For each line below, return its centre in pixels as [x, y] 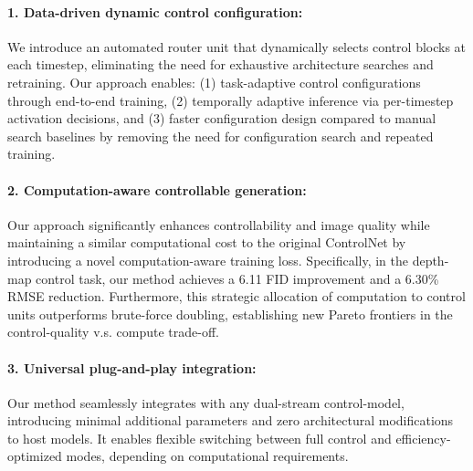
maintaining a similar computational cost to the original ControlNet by [207, 242]
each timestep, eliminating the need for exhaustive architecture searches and [221, 64]
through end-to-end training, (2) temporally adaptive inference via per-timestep [231, 100]
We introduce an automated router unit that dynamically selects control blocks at [237, 46]
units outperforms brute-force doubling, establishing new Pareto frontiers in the [230, 314]
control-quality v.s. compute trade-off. [113, 332]
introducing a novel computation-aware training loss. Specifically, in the [208, 260]
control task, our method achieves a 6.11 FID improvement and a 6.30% [237, 278]
